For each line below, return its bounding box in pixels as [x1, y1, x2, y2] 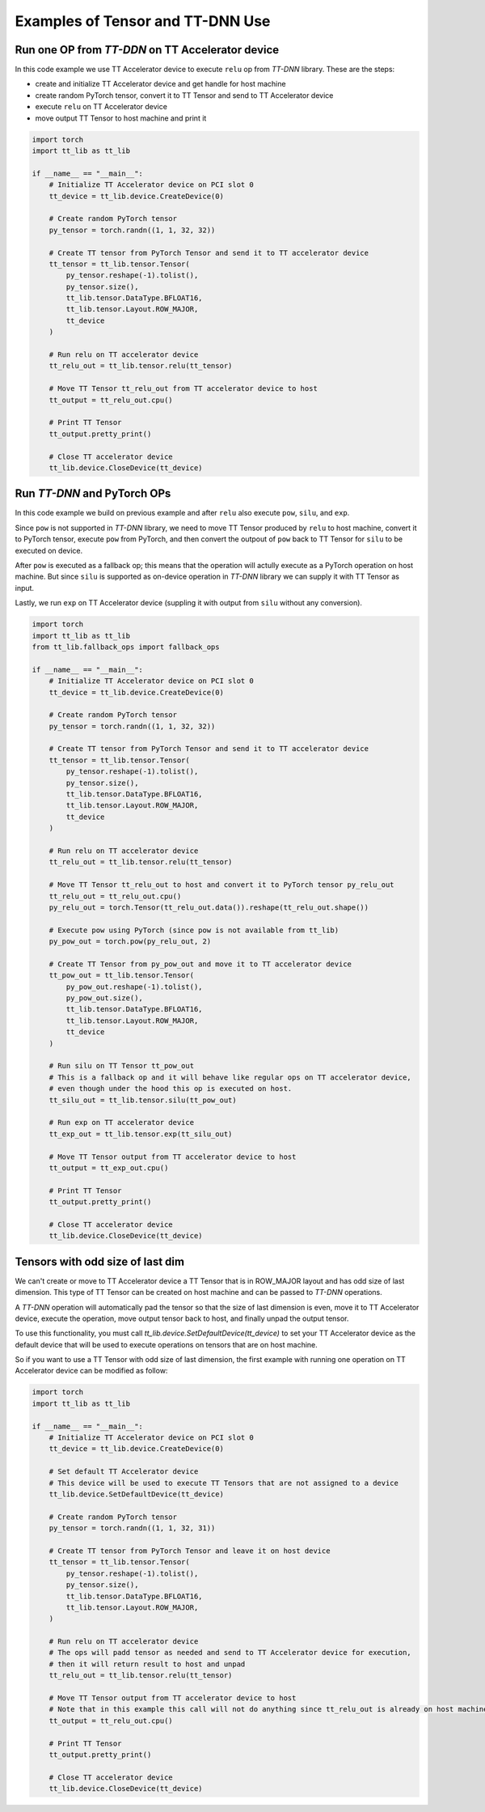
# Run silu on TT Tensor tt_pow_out [48, 1061, 194, 1071]
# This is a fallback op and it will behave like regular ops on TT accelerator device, [48, 1072, 411, 1082]
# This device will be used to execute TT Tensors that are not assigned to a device [48, 1478, 399, 1487]
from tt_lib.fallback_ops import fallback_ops [32, 642, 220, 651]
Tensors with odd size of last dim [15, 1254, 185, 1268]
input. [15, 583, 35, 592]
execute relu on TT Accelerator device [35, 102, 167, 112]
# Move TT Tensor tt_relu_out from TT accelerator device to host [48, 384, 318, 393]
